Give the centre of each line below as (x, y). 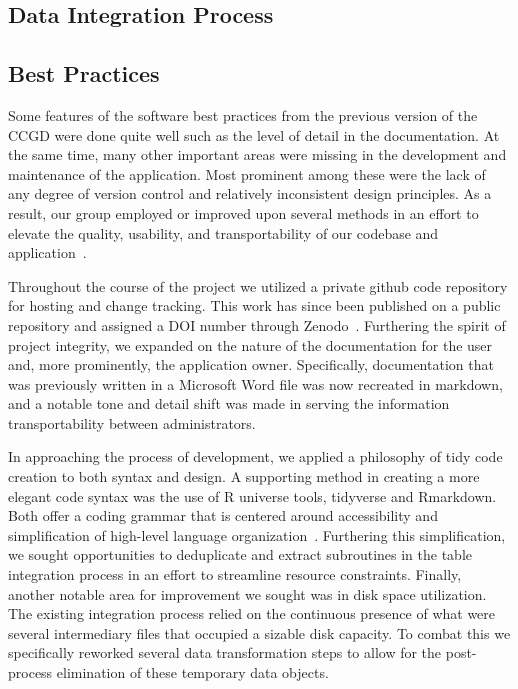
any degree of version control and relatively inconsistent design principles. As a (250, 193)
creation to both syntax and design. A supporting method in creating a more (244, 476)
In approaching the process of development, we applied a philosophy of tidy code (255, 456)
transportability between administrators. (132, 422)
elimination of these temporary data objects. (192, 672)
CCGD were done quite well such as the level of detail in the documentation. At (254, 134)
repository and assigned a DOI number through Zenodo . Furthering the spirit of (257, 324)
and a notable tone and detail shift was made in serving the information (229, 403)
